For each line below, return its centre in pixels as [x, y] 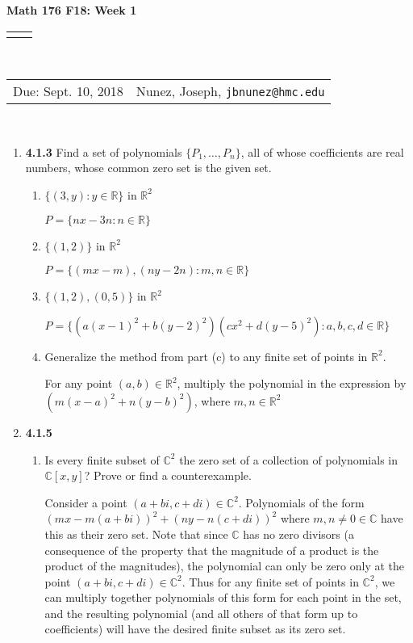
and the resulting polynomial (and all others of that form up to [201, 613]
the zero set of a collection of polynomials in [289, 459]
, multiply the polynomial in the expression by [292, 383]
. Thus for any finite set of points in [270, 581]
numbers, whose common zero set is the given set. [148, 168]
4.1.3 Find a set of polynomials [104, 151]
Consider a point [86, 502]
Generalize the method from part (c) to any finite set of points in [206, 356]
